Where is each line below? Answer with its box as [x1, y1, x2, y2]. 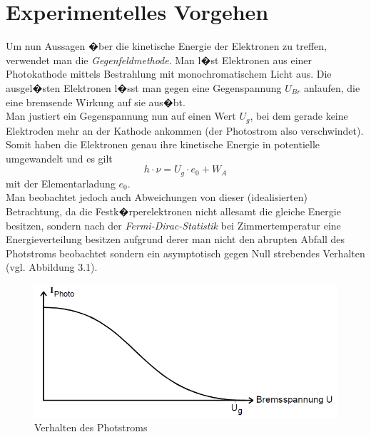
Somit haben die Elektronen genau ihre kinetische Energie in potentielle [6, 137, 320, 152]
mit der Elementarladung [6, 175, 116, 190]
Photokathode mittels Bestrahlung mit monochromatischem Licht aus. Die [6, 66, 332, 81]
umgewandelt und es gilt [6, 150, 113, 165]
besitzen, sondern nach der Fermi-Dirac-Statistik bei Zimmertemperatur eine [6, 217, 341, 232]
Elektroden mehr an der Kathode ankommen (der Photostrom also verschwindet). [6, 123, 364, 138]
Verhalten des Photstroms [34, 420, 148, 435]
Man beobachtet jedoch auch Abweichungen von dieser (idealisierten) [6, 190, 308, 205]
